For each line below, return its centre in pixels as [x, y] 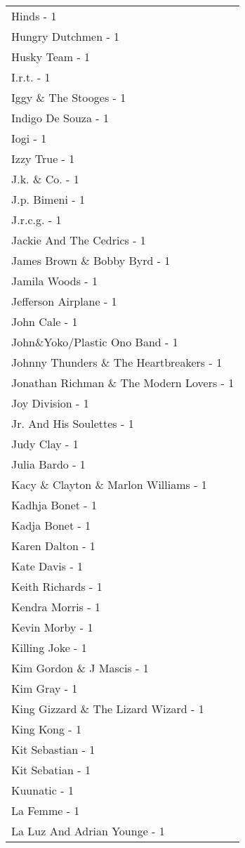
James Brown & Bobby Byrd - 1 [91, 260]
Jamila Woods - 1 [54, 281]
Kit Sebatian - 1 [51, 770]
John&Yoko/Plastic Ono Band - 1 [95, 342]
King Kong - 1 [47, 729]
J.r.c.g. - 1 [37, 220]
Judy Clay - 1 [45, 444]
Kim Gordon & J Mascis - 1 [80, 668]
